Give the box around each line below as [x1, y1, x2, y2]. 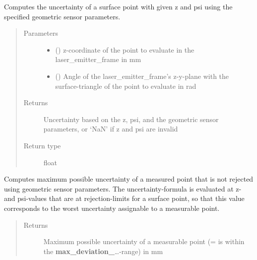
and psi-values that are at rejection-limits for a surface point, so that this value [4, 193, 245, 203]
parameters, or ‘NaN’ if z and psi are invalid [43, 124, 178, 134]
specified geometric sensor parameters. [4, 11, 121, 21]
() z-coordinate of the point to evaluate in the [55, 44, 194, 55]
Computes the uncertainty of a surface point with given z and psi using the [4, 1, 233, 11]
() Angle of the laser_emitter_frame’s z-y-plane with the [55, 70, 229, 81]
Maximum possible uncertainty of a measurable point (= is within [43, 236, 245, 247]
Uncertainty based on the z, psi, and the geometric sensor [43, 114, 219, 124]
